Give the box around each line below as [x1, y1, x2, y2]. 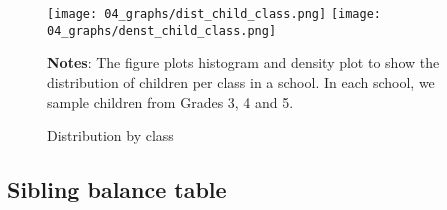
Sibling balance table [7, 174, 227, 205]
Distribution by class [47, 125, 174, 146]
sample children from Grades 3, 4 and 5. [47, 91, 294, 112]
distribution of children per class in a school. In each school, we [47, 71, 435, 92]
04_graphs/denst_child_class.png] [47, 23, 277, 38]
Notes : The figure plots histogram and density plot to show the [47, 52, 440, 73]
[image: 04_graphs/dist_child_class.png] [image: [47, 7, 381, 21]
